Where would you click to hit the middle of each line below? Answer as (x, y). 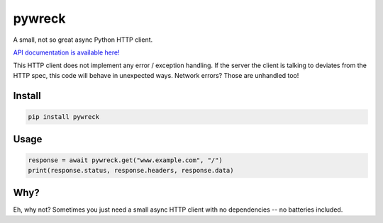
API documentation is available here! (66, 52)
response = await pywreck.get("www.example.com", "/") (125, 160)
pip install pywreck (63, 116)
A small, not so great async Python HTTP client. (83, 40)
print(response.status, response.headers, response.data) (131, 170)
